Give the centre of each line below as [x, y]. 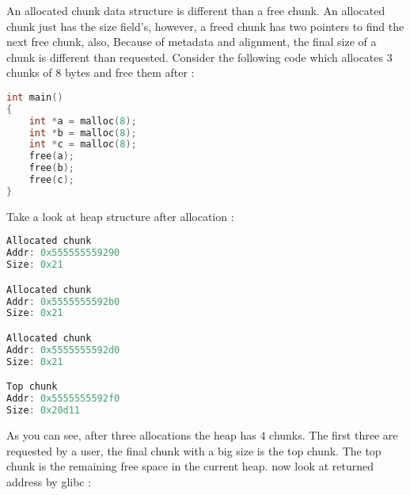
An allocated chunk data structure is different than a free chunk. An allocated [196, 10]
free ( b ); [51, 168]
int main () [35, 97]
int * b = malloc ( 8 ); [83, 133]
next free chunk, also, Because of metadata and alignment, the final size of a [192, 42]
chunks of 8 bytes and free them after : [101, 72]
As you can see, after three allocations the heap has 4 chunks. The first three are [202, 434]
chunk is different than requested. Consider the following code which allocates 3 [199, 57]
